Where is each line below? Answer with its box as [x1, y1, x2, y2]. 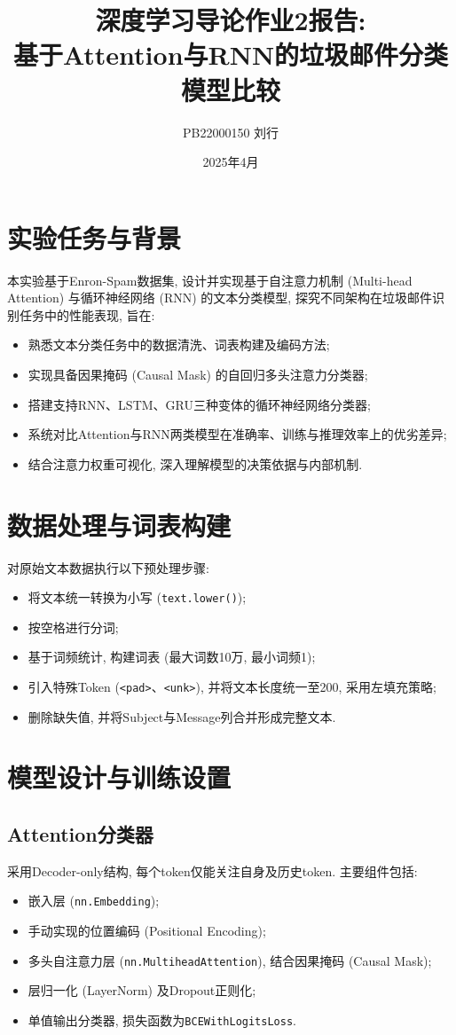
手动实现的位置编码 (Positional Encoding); [28, 921, 266, 940]
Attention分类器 [7, 819, 153, 847]
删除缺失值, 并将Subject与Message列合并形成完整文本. [28, 707, 336, 725]
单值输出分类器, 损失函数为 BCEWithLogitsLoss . [28, 1010, 296, 1029]
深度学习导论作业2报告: [95, 2, 366, 38]
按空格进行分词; [28, 617, 119, 636]
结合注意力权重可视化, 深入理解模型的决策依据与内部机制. [28, 454, 363, 473]
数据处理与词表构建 [7, 506, 232, 543]
